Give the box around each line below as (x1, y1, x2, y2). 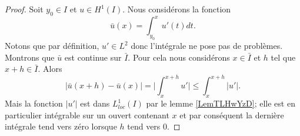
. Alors (38, 62, 62, 75)
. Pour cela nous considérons (128, 51, 230, 63)
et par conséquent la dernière (179, 108, 284, 121)
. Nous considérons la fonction (122, 3, 231, 15)
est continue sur (64, 51, 122, 63)
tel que (271, 51, 296, 63)
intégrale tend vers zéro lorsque (5, 120, 117, 132)
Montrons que (5, 51, 55, 63)
